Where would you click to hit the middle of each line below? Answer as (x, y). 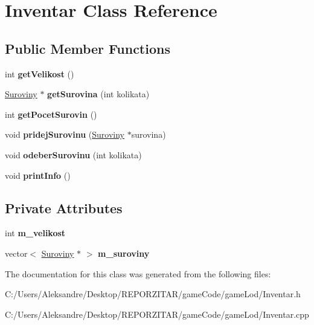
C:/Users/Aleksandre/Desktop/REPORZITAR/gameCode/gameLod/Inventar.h (153, 294)
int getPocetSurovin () (51, 114)
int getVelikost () (40, 73)
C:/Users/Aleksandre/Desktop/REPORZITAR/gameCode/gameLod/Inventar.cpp (157, 314)
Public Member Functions (88, 48)
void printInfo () (38, 175)
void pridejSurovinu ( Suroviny (65, 134)
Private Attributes (64, 208)
